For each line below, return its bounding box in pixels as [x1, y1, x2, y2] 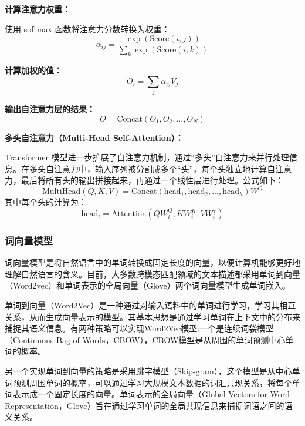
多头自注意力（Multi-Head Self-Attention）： [5, 131, 184, 143]
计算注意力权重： [5, 3, 70, 15]
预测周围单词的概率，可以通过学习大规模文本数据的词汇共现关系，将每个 [12, 376, 292, 388]
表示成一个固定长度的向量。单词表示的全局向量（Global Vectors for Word [12, 388, 290, 400]
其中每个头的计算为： [5, 196, 87, 208]
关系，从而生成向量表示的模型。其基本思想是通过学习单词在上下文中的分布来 [5, 310, 300, 323]
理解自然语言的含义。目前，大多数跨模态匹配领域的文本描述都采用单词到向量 [5, 267, 300, 280]
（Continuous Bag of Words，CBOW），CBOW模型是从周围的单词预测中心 [5, 333, 286, 346]
